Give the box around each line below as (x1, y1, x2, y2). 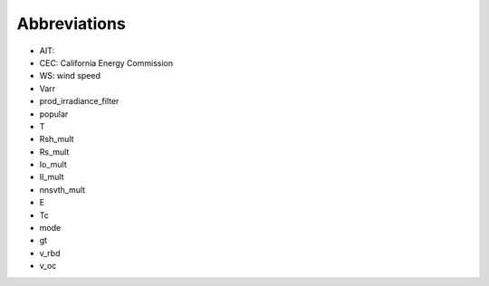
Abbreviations (16, 14, 126, 33)
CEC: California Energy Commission (39, 57, 174, 68)
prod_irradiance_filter (39, 96, 120, 107)
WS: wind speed (39, 71, 101, 81)
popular (39, 109, 69, 119)
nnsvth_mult (39, 184, 86, 195)
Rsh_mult (39, 134, 74, 145)
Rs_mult (39, 146, 70, 157)
